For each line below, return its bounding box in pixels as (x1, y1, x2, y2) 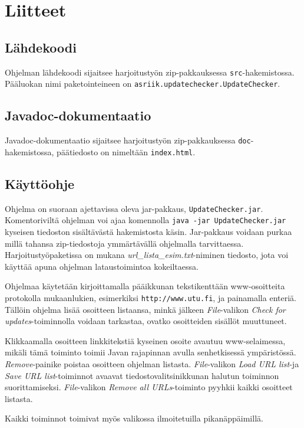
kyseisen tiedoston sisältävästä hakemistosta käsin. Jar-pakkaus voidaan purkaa (5, 225, 292, 237)
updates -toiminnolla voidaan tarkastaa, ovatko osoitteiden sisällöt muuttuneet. (5, 315, 287, 327)
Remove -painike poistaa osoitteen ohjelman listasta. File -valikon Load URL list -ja (5, 357, 299, 370)
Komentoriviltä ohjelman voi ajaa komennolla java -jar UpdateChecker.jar (5, 214, 286, 226)
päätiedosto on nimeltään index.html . (57, 145, 196, 158)
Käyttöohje (5, 174, 75, 192)
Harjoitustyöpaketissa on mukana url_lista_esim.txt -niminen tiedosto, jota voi (5, 249, 289, 261)
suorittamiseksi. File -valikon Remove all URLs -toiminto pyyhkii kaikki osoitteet (5, 381, 293, 393)
